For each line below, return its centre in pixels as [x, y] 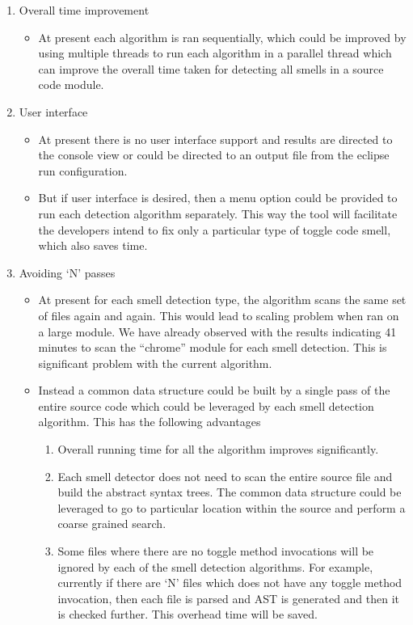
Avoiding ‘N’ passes [67, 272]
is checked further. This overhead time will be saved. [188, 614]
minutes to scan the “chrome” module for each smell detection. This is [213, 347]
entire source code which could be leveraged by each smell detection [206, 405]
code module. [71, 84]
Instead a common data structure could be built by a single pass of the [214, 390]
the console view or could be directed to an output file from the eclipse [214, 155]
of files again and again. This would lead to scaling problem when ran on [219, 315]
